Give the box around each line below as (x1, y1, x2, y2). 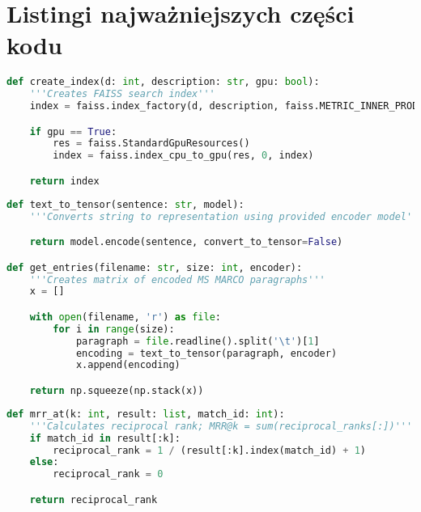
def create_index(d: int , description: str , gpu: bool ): (6, 76, 320, 88)
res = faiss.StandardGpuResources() (53, 138, 250, 150)
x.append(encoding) (75, 359, 181, 371)
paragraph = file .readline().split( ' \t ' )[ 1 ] (75, 335, 320, 347)
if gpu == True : (29, 125, 117, 138)
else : (29, 456, 59, 468)
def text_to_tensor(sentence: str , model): (6, 198, 245, 210)
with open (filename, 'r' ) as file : (29, 311, 221, 323)
